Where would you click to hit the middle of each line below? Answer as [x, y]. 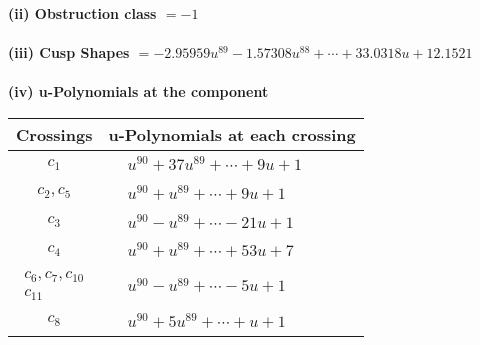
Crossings [54, 134]
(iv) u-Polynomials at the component [138, 91]
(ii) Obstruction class [82, 13]
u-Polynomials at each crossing [232, 134]
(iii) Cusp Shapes [69, 52]
